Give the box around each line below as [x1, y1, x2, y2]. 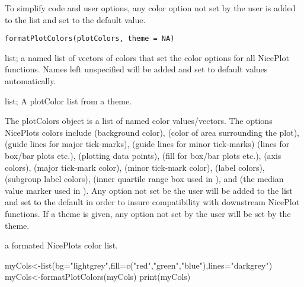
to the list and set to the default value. [5, 13, 146, 25]
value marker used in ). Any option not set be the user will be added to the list [5, 184, 293, 196]
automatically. [5, 75, 56, 87]
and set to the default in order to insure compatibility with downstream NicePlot [5, 196, 300, 208]
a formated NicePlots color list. [5, 239, 118, 251]
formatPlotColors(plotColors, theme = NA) [5, 34, 175, 43]
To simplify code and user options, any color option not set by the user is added [5, 2, 296, 14]
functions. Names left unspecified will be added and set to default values [5, 63, 268, 75]
